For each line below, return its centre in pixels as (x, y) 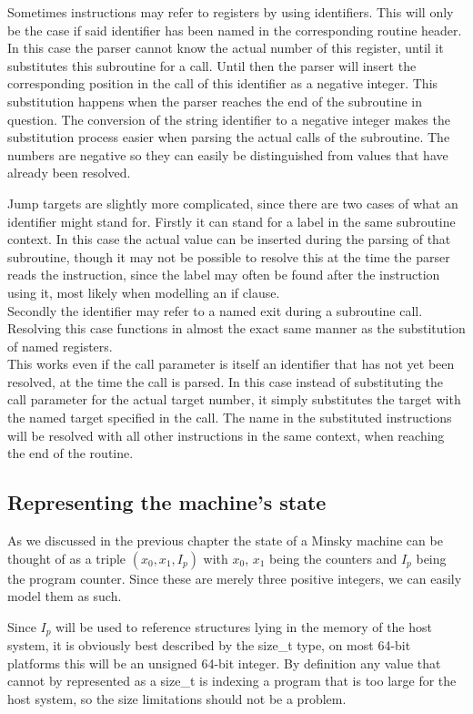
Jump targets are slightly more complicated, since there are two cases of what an (233, 203)
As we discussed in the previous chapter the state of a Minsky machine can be (225, 541)
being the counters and (333, 558)
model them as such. (65, 596)
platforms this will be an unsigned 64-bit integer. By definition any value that (224, 663)
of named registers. (60, 346)
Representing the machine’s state (167, 502)
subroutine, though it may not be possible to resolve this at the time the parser (229, 256)
